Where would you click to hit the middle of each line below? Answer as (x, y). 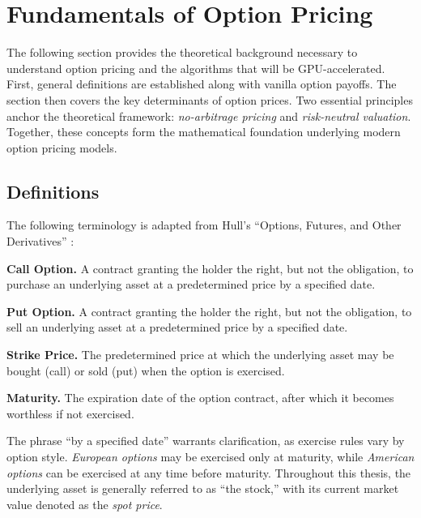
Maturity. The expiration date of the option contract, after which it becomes (200, 398)
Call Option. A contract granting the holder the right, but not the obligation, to (210, 268)
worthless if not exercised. (70, 413)
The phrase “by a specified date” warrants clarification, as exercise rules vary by (206, 441)
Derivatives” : (40, 241)
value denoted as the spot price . (85, 504)
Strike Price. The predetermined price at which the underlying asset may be (200, 355)
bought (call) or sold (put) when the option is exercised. (146, 370)
